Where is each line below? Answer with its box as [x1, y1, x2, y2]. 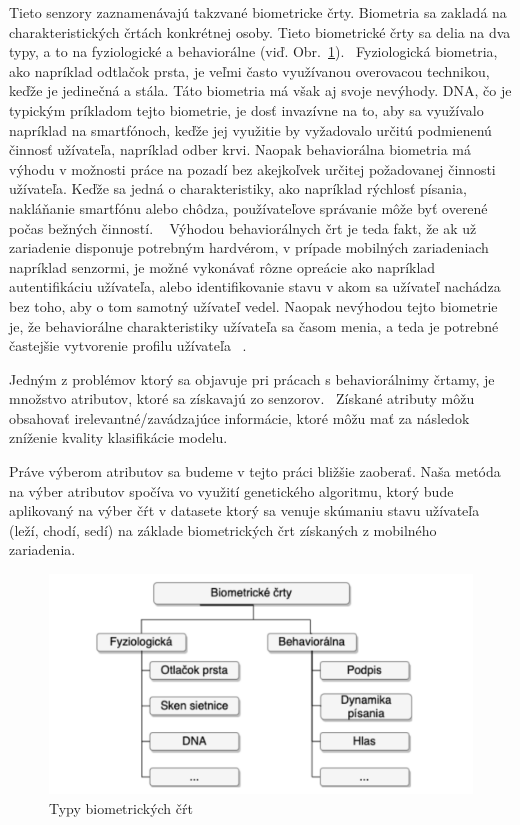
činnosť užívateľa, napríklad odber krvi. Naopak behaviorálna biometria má [9, 139, 471, 160]
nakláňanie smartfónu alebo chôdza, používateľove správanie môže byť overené [9, 197, 488, 218]
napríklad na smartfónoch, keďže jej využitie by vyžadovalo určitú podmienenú [9, 119, 492, 140]
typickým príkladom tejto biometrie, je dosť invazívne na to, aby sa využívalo [9, 99, 484, 120]
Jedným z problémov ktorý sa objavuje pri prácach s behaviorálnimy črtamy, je [9, 368, 495, 389]
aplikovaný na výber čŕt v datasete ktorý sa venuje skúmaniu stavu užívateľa [9, 500, 480, 521]
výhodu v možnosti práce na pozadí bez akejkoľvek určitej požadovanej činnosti [9, 158, 496, 179]
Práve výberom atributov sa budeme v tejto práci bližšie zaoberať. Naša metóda [9, 461, 501, 482]
